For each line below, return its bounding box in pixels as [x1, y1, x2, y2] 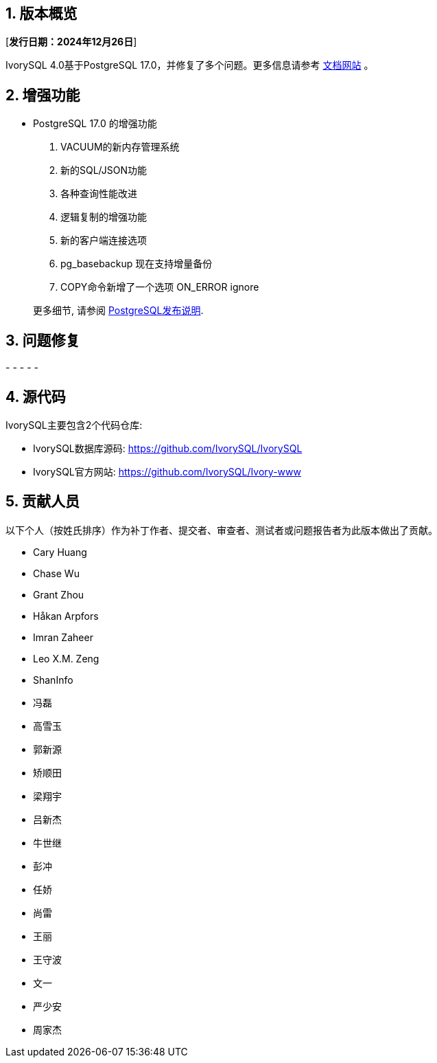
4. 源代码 [5, 388, 66, 405]
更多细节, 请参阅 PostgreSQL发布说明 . [33, 304, 204, 317]
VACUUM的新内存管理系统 [60, 141, 180, 153]
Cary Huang [33, 546, 87, 558]
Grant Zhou [33, 588, 84, 601]
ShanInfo [33, 673, 73, 686]
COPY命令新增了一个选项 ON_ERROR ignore [60, 281, 259, 293]
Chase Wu [33, 567, 80, 579]
